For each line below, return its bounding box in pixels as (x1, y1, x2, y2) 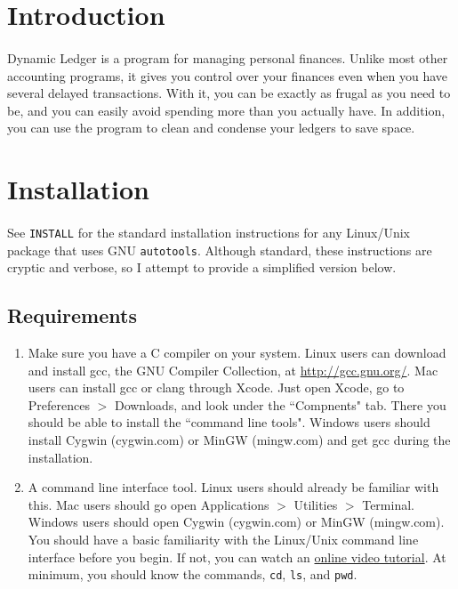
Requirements (7, 302, 137, 329)
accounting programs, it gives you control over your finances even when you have (7, 66, 448, 85)
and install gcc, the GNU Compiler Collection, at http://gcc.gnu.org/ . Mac (28, 360, 438, 379)
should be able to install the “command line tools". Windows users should (28, 413, 430, 432)
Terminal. (362, 495, 414, 513)
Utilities (293, 495, 338, 513)
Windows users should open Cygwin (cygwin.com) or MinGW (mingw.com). (28, 512, 445, 531)
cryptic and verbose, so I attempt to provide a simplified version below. (7, 258, 397, 277)
